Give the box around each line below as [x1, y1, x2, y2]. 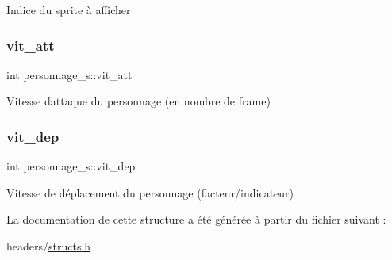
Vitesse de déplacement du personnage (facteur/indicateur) [6, 184, 294, 201]
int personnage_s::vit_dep [6, 158, 136, 174]
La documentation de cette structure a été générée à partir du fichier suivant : [6, 211, 386, 227]
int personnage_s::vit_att [6, 66, 133, 82]
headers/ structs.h [6, 238, 91, 254]
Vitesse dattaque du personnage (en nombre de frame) [6, 93, 271, 109]
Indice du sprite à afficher [6, 2, 131, 17]
